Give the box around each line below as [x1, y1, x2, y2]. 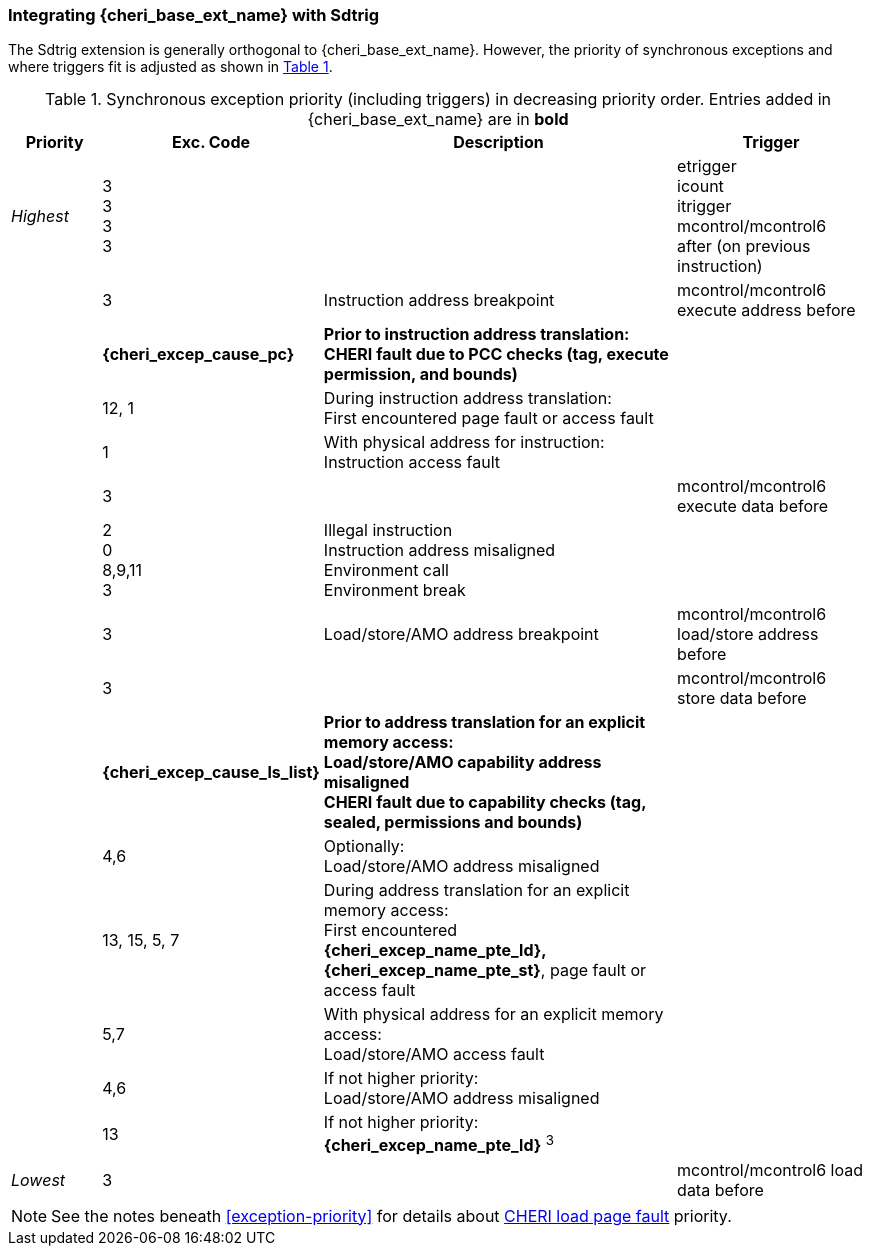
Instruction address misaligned [323, 540, 556, 561]
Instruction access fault [323, 452, 500, 473]
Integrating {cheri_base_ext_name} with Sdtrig [8, 5, 380, 25]
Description [453, 132, 544, 153]
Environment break [323, 580, 466, 601]
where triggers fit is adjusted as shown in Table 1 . [8, 58, 333, 76]
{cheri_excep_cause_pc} [102, 344, 295, 365]
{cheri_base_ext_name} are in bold [307, 109, 569, 130]
